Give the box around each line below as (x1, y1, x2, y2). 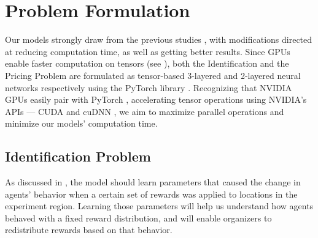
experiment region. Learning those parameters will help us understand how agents (5, 199, 314, 212)
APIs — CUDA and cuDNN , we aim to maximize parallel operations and (5, 105, 284, 117)
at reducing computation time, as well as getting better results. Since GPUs (5, 45, 290, 58)
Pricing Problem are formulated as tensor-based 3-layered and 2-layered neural (5, 69, 301, 81)
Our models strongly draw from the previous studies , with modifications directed (5, 33, 312, 46)
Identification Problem (5, 147, 151, 166)
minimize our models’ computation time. (5, 117, 158, 130)
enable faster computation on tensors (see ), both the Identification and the (5, 57, 289, 70)
